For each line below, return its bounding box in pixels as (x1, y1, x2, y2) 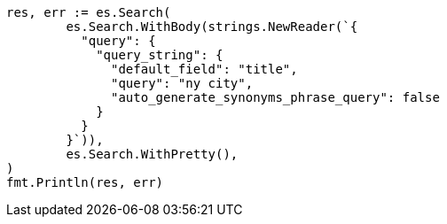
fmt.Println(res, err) (6, 175, 164, 189)
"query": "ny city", (111, 76, 254, 90)
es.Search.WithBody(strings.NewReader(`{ (66, 19, 358, 34)
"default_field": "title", (111, 62, 298, 76)
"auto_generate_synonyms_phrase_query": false (111, 90, 440, 104)
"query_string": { (96, 48, 223, 62)
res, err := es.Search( (6, 5, 171, 19)
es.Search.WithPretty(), (66, 147, 239, 161)
